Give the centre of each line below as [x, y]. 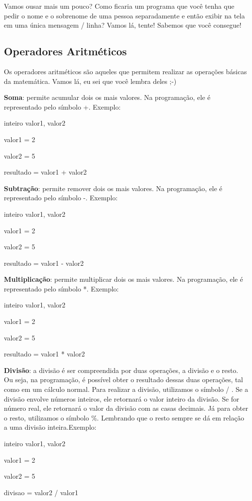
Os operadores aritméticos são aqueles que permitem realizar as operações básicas [126, 71]
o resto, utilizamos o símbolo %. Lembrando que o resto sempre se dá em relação [124, 417]
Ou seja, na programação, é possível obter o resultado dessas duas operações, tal [124, 380]
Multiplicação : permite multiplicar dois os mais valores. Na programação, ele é [124, 279]
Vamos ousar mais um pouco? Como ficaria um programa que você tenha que [119, 6]
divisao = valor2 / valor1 [41, 492]
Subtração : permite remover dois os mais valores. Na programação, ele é [113, 188]
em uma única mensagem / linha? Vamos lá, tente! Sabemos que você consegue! [123, 25]
